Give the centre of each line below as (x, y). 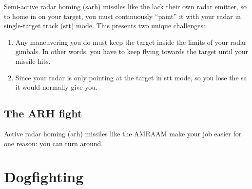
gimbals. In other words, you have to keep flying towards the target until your (132, 51)
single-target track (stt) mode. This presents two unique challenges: (105, 26)
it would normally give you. (56, 87)
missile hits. (33, 61)
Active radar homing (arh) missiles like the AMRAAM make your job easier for (123, 133)
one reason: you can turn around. (54, 143)
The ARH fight (43, 113)
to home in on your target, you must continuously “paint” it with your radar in (123, 16)
